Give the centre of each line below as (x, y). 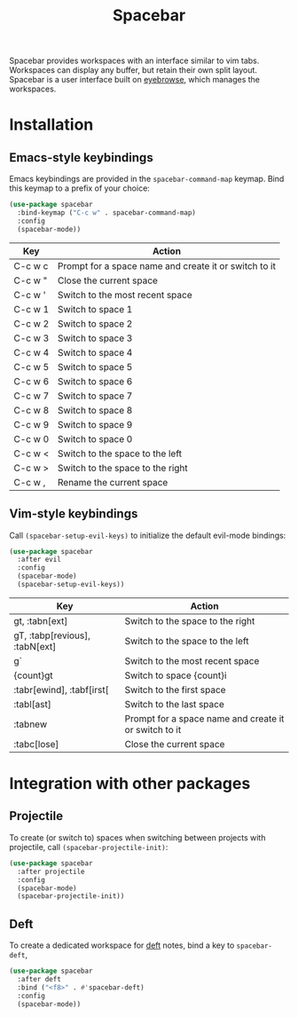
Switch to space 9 (95, 424)
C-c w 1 (31, 309)
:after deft (39, 979)
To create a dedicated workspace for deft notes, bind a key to (122, 945)
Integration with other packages (130, 784)
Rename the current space (113, 482)
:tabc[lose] (36, 744)
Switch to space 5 (95, 367)
